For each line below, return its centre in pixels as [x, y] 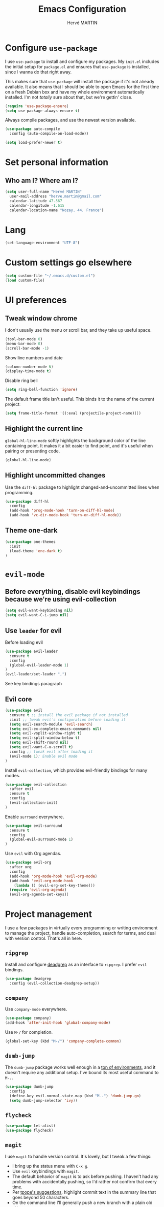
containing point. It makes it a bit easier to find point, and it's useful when [79, 445]
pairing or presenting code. [33, 451]
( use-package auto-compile [33, 129]
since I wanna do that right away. [38, 72]
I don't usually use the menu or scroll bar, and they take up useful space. [78, 330]
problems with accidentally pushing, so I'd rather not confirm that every [84, 1181]
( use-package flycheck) [29, 1131]
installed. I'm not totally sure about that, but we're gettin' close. [69, 97]
